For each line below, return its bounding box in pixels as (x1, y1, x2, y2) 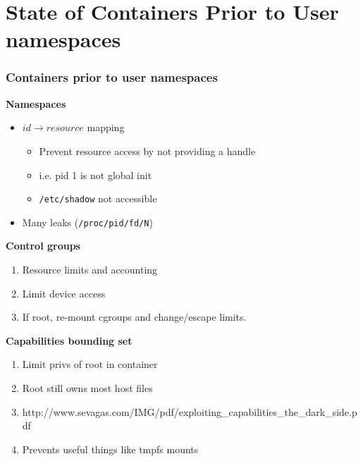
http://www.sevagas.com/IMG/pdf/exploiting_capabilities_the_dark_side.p (22, 404, 357, 419)
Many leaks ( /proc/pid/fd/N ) (22, 214, 153, 229)
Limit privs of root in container (22, 357, 158, 371)
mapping (87, 120, 125, 135)
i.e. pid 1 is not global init (39, 167, 152, 182)
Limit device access (22, 285, 106, 300)
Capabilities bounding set (6, 333, 133, 348)
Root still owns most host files (22, 381, 153, 395)
